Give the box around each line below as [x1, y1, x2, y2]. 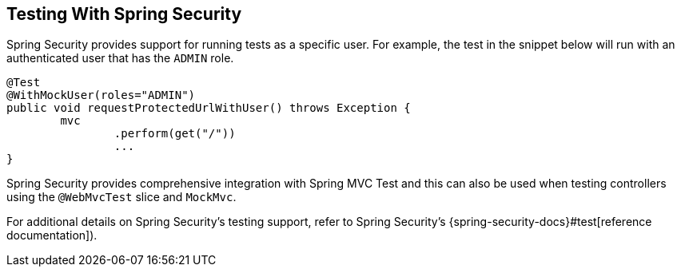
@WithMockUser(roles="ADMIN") [6, 89, 196, 102]
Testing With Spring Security [6, 4, 242, 24]
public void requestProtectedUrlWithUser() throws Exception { [6, 101, 411, 115]
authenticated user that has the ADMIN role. [6, 51, 234, 65]
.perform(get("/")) [113, 127, 236, 140]
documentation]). [6, 228, 98, 243]
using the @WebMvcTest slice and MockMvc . [6, 190, 237, 204]
